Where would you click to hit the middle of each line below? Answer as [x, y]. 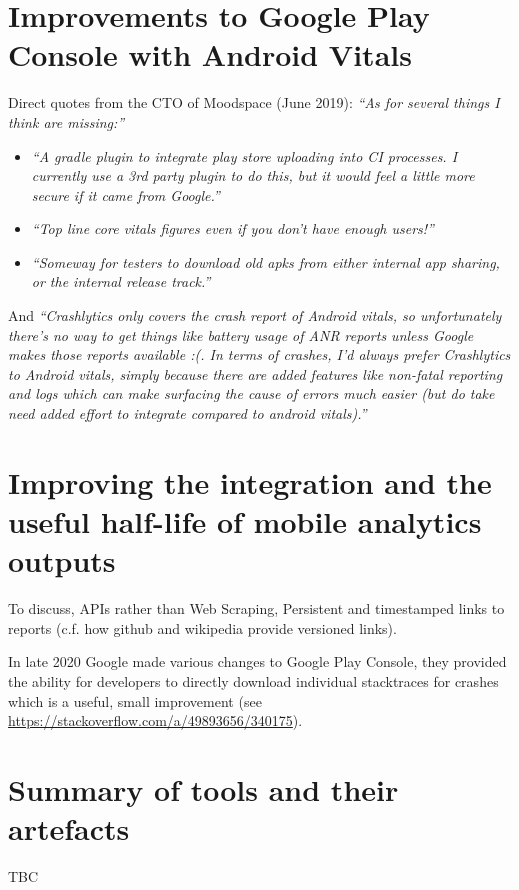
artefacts [69, 828]
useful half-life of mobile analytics [245, 521]
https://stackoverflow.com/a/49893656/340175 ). [155, 720]
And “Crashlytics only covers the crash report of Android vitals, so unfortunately [255, 315]
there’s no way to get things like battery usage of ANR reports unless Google [241, 334]
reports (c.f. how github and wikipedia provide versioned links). [202, 627]
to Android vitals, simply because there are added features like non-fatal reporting [255, 373]
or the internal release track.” [121, 281]
